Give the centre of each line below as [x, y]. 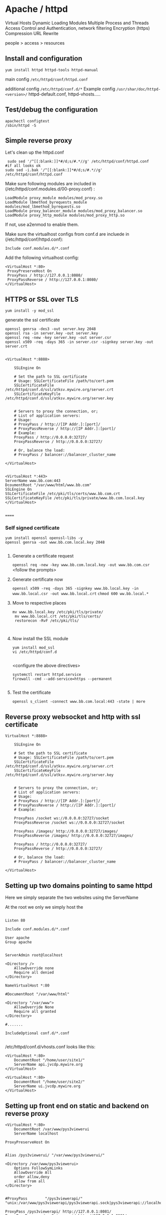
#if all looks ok [23, 166]
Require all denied [34, 973]
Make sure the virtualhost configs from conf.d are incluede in [67, 234]
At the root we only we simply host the [44, 907]
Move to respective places [39, 603]
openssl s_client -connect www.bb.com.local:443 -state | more [79, 702]
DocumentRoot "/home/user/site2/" [49, 1082]
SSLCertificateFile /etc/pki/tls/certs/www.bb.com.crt [63, 494]
